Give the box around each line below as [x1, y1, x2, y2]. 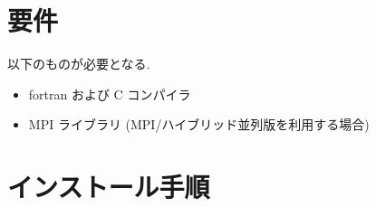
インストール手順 [7, 168, 210, 205]
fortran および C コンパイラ [28, 84, 191, 103]
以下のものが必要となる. [7, 54, 150, 73]
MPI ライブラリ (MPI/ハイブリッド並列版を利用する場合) [28, 115, 370, 134]
